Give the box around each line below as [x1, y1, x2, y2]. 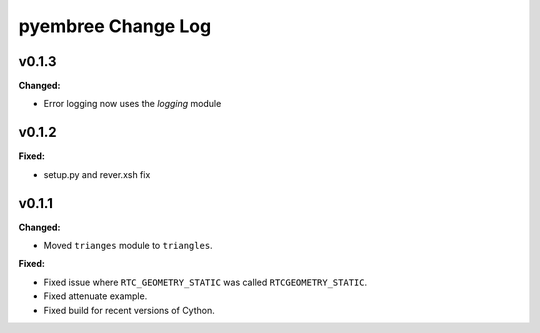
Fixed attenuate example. [43, 290, 148, 302]
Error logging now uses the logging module [43, 98, 222, 110]
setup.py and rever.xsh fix [43, 168, 151, 180]
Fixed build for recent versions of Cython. [43, 304, 215, 316]
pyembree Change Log [18, 15, 212, 37]
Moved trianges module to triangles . [43, 240, 214, 252]
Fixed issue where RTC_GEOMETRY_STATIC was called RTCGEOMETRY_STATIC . [43, 276, 368, 288]
